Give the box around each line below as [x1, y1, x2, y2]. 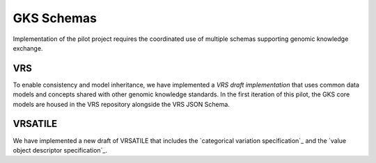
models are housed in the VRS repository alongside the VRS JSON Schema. [13, 100, 230, 108]
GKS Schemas [13, 10, 97, 26]
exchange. [13, 44, 43, 52]
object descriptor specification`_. [13, 146, 108, 154]
